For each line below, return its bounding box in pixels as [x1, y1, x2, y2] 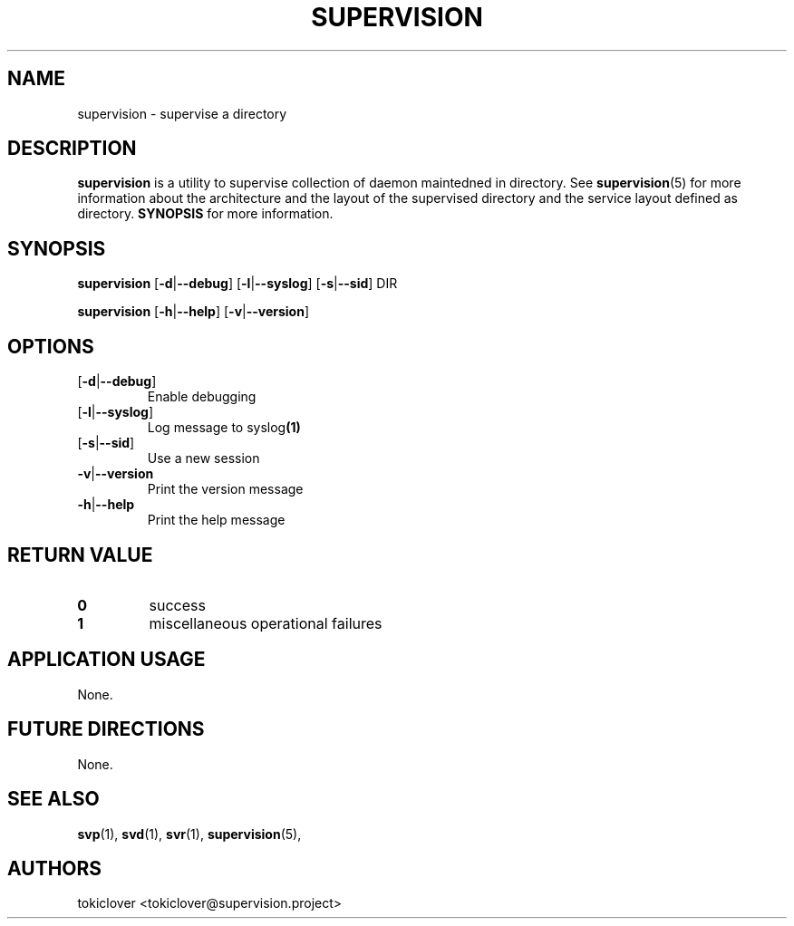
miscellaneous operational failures [149, 613, 382, 632]
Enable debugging [147, 389, 257, 405]
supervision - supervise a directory [77, 105, 287, 121]
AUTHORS [7, 856, 102, 880]
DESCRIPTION [7, 137, 137, 160]
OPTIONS [7, 334, 94, 358]
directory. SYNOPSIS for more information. [77, 206, 334, 222]
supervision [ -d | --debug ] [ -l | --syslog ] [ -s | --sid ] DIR [77, 275, 398, 292]
